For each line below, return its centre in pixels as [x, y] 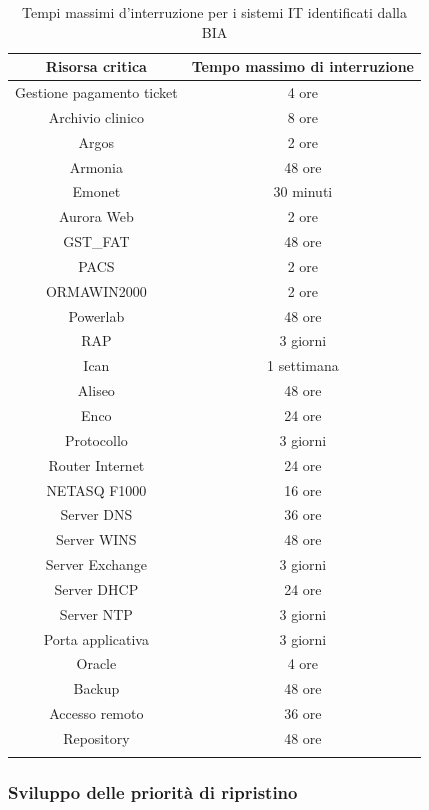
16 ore [303, 489]
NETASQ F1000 [96, 489]
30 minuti [303, 191]
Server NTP [96, 613]
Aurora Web [96, 216]
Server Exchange [96, 564]
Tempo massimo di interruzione [302, 66]
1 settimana [303, 365]
